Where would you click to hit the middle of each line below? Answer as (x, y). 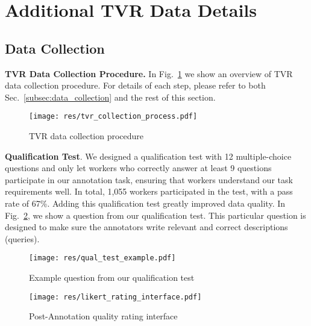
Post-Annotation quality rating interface (103, 316)
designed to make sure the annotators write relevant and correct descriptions (146, 227)
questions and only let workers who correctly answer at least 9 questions (138, 168)
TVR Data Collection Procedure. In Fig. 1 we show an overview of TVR (149, 73)
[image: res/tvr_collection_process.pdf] (113, 117)
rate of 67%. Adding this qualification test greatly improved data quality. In (145, 203)
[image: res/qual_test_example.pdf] (102, 258)
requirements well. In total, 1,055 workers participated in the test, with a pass (149, 191)
